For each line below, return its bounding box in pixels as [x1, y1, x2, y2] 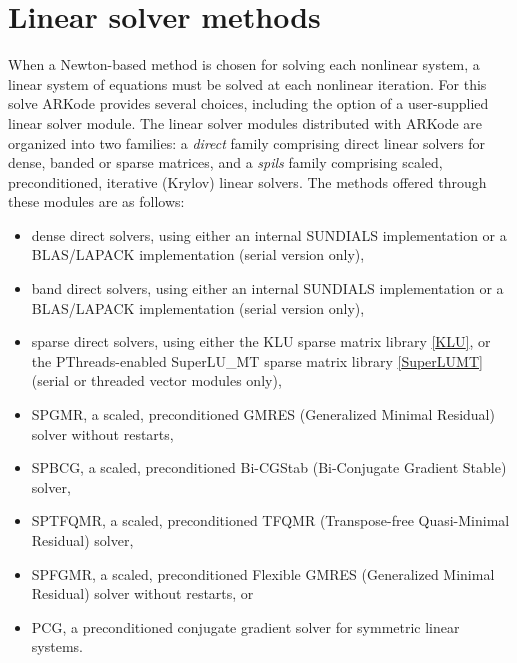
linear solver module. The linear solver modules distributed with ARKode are [8, 112, 483, 133]
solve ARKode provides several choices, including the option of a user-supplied [8, 93, 489, 114]
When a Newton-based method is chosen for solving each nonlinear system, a [8, 54, 480, 75]
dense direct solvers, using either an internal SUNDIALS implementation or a [31, 224, 507, 245]
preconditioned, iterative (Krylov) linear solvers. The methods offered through [8, 171, 487, 192]
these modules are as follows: [8, 191, 185, 212]
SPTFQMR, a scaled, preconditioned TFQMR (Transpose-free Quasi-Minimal [31, 510, 510, 531]
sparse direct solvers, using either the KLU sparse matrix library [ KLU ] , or [31, 331, 491, 352]
